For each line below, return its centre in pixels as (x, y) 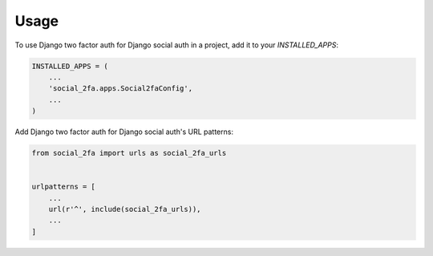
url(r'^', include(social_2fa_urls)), (125, 209)
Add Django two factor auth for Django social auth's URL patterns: (124, 132)
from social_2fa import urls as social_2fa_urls (129, 153)
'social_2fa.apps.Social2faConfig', (120, 89)
